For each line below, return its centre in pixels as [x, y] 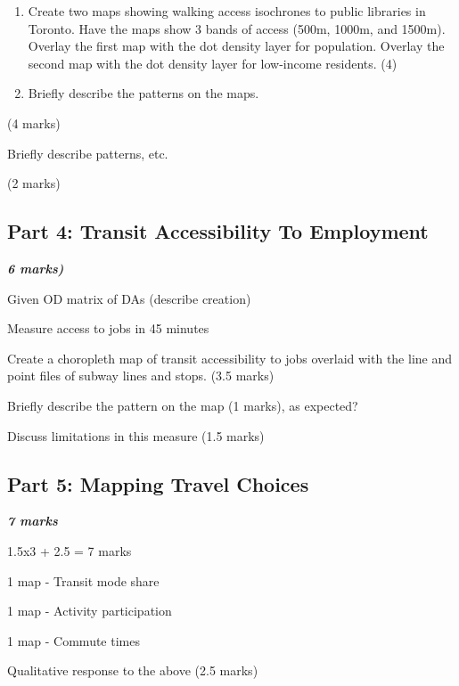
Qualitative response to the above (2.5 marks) [133, 670]
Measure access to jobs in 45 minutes [108, 328]
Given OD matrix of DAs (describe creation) [129, 298]
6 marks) [36, 268]
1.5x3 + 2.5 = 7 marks [70, 550]
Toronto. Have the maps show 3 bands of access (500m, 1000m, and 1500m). [237, 28]
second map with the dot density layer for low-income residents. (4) [213, 63]
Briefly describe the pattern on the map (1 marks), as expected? [183, 405]
